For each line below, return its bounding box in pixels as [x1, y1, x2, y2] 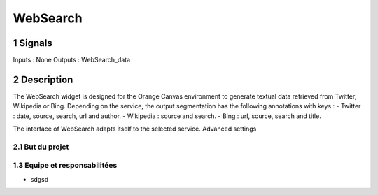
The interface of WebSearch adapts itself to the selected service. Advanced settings [13, 124, 257, 133]
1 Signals [13, 37, 52, 49]
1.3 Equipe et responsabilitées [13, 161, 118, 171]
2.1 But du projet [13, 142, 69, 152]
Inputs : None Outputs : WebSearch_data [13, 56, 131, 64]
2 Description [13, 73, 73, 85]
